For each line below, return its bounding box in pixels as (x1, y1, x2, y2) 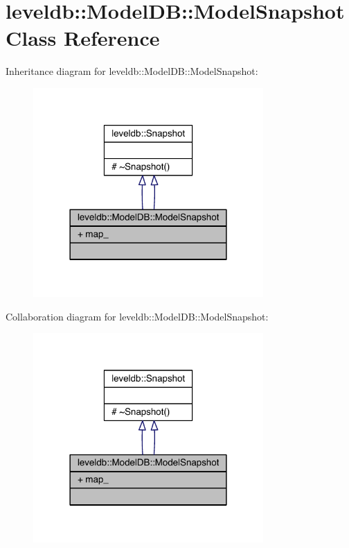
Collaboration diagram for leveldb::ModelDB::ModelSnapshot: (6, 309, 269, 323)
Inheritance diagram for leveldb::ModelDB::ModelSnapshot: (6, 64, 258, 78)
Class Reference (6, 24, 160, 52)
